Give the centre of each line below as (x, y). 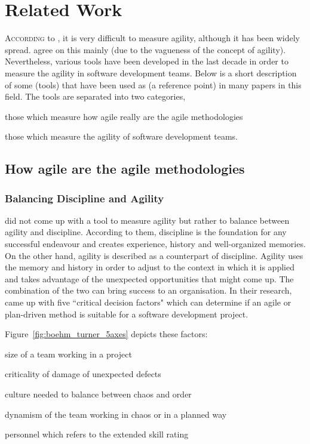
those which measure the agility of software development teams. (121, 136)
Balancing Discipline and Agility (85, 198)
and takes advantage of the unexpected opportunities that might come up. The (149, 278)
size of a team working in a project (68, 354)
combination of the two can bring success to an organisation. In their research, (148, 290)
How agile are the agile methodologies (125, 169)
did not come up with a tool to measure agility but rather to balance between (147, 220)
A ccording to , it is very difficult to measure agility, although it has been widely (153, 38)
